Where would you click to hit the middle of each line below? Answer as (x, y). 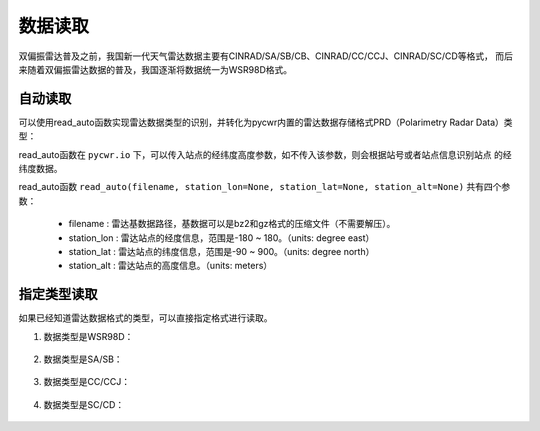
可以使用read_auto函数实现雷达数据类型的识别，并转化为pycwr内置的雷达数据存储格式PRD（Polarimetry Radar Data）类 (266, 122)
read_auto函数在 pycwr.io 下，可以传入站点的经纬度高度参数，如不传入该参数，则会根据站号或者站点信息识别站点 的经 (265, 154)
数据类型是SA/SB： (83, 359)
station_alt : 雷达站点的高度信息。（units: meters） (170, 266)
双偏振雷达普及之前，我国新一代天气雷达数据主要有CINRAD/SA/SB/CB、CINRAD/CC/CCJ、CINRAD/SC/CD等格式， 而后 (266, 56)
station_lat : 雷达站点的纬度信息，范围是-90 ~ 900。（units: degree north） (221, 251)
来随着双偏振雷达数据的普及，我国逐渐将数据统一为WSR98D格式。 (155, 69)
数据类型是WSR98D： (88, 336)
